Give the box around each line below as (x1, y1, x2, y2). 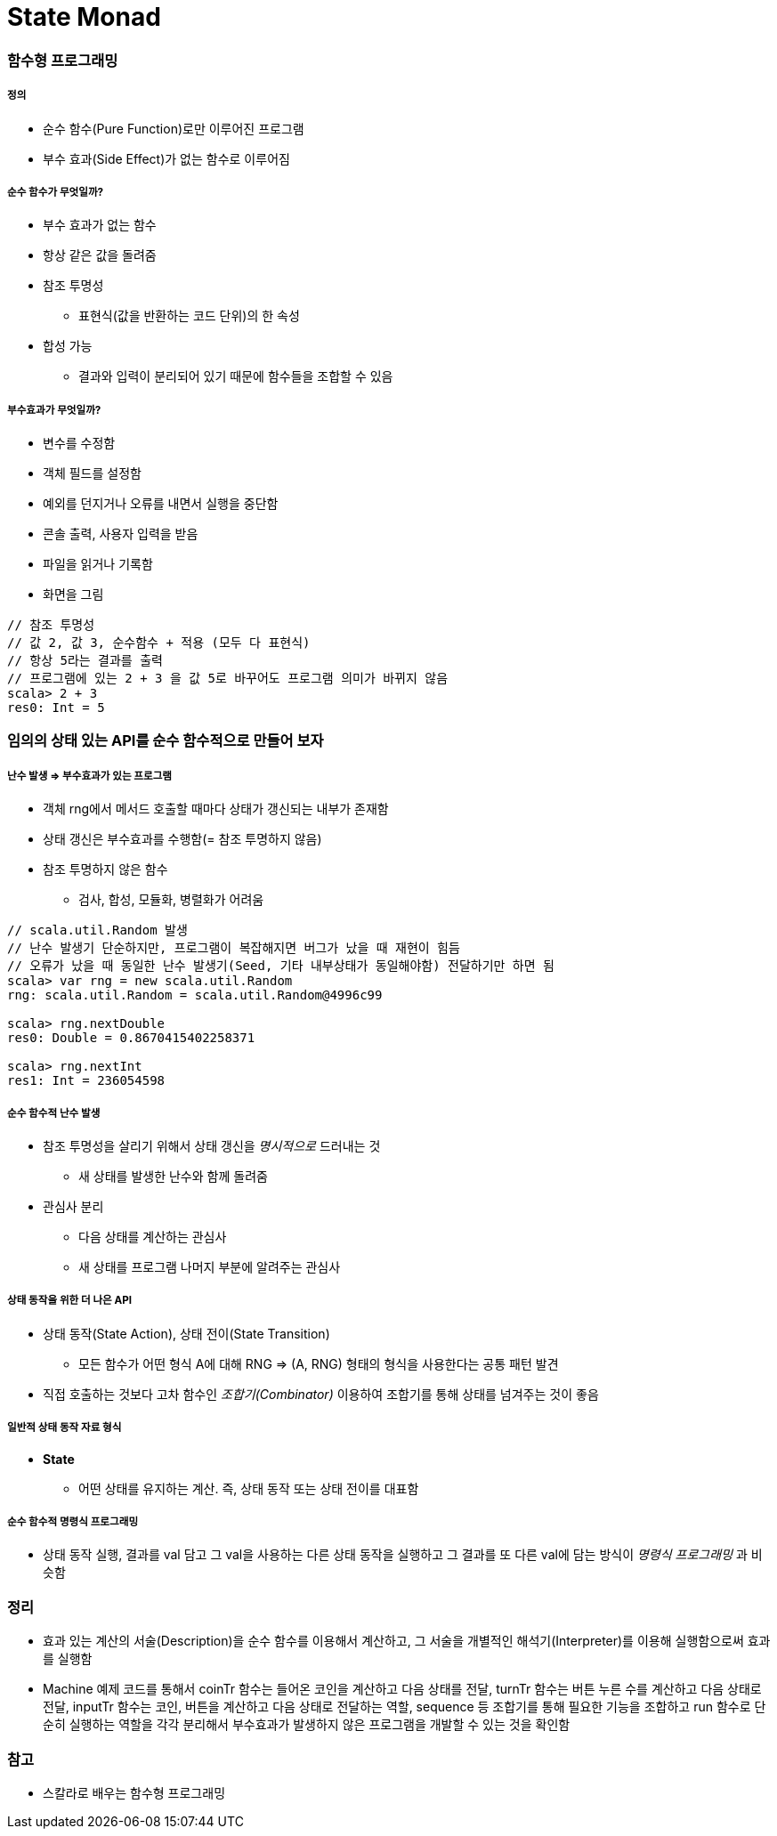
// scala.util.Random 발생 (7, 923, 188, 938)
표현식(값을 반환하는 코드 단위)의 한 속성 (78, 308, 300, 324)
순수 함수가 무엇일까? (7, 185, 104, 198)
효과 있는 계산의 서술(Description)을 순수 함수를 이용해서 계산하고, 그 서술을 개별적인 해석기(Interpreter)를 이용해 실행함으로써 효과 (43, 1633, 771, 1649)
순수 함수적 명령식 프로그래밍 (7, 1515, 139, 1528)
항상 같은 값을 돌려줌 (43, 247, 157, 263)
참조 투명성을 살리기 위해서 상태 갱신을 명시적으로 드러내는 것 (43, 1138, 381, 1154)
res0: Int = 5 (7, 700, 105, 716)
